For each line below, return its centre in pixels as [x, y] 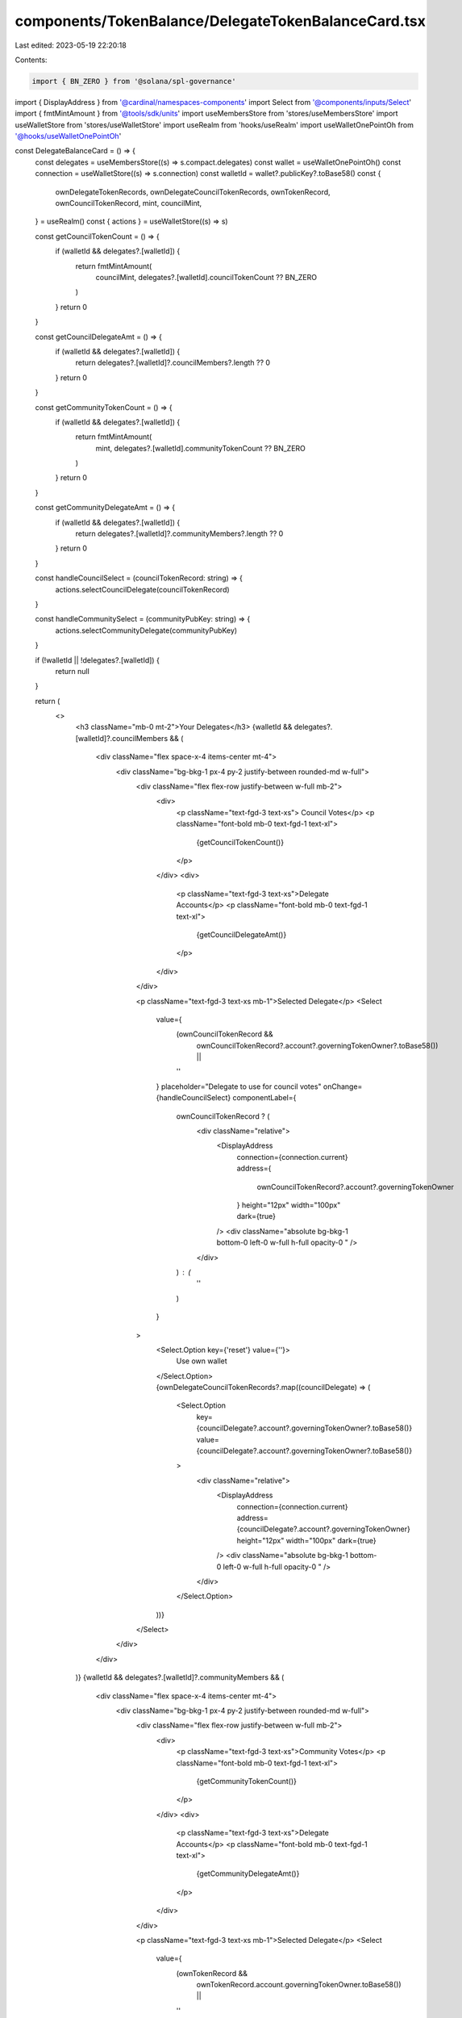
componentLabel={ [264, 1098]
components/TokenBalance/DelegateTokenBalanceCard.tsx [221, 21]
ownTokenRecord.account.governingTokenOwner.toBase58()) [299, 1985]
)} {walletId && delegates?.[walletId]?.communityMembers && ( [180, 1677]
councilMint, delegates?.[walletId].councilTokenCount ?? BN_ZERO [206, 277]
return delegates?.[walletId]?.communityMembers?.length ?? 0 [179, 534]
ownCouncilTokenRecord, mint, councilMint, [129, 203]
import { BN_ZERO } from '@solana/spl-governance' [134, 81]
